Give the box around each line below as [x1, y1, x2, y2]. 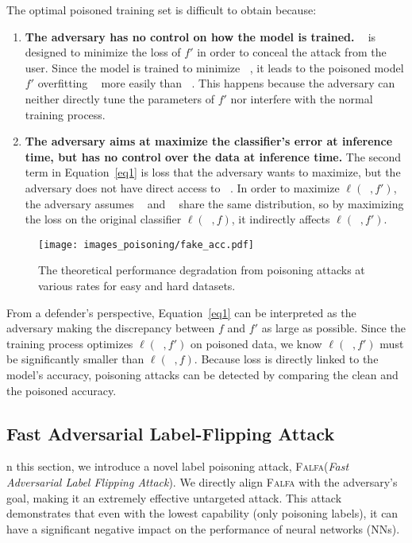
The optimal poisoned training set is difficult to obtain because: [6, 2, 317, 17]
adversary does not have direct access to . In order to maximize [25, 179, 340, 196]
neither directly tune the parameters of [25, 90, 215, 107]
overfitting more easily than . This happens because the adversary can [37, 75, 395, 91]
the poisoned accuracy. [6, 382, 117, 398]
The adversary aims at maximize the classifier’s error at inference [25, 133, 393, 149]
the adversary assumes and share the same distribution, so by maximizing [25, 195, 404, 211]
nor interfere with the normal [230, 90, 373, 107]
